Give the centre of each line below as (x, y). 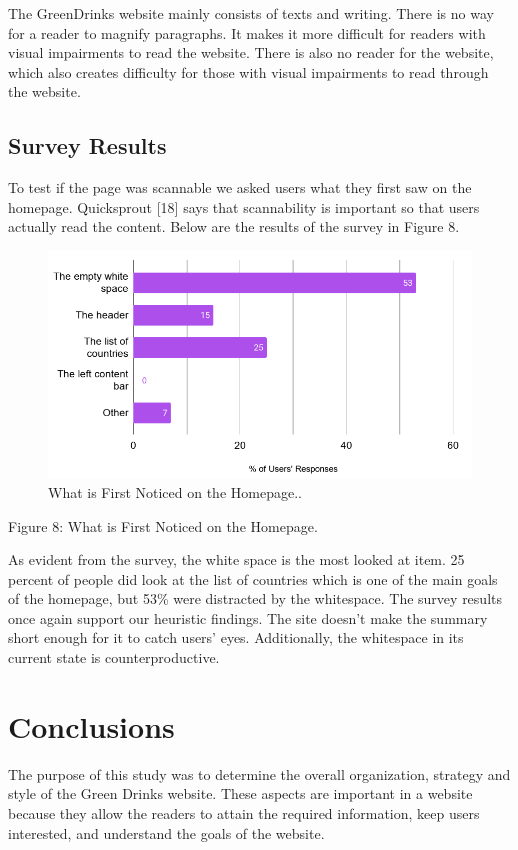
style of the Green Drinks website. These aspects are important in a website (240, 793)
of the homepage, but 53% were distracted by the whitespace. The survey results (255, 598)
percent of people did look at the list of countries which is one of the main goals (253, 578)
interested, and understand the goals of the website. (166, 832)
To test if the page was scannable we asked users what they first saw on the (240, 187)
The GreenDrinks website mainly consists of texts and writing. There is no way (251, 13)
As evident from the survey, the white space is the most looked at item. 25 (236, 559)
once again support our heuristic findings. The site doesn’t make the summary (248, 617)
